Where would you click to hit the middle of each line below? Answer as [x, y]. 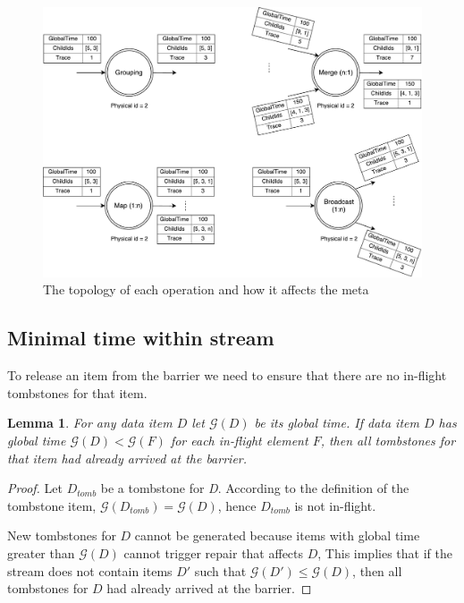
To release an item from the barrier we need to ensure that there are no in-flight [227, 375]
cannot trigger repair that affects [214, 552]
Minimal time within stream [141, 338]
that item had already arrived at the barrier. [127, 458]
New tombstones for [62, 535]
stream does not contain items [90, 570]
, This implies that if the [385, 552]
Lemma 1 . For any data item [90, 423]
